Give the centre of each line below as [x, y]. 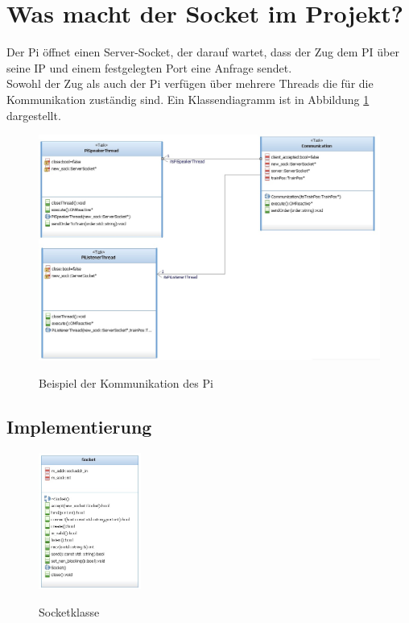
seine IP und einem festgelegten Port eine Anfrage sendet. [149, 67]
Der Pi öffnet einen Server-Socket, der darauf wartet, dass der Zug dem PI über [203, 52]
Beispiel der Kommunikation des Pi [126, 383]
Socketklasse [69, 611]
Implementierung [79, 426]
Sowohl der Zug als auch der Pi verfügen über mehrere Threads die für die [190, 83]
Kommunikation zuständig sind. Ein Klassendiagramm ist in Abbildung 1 [188, 99]
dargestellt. [34, 115]
